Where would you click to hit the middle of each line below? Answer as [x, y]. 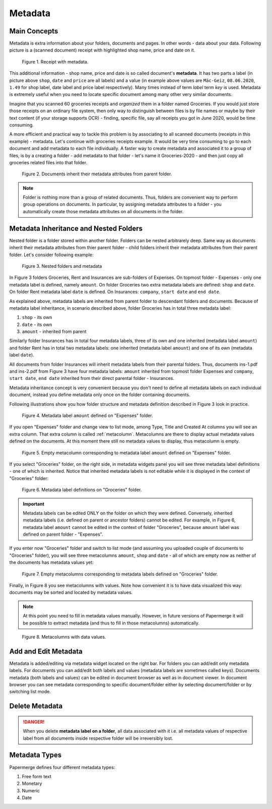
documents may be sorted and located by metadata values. [71, 592]
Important [34, 504]
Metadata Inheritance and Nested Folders [76, 228]
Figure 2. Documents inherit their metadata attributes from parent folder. [97, 174]
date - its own [37, 324]
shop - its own [37, 317]
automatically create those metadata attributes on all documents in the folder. [103, 211]
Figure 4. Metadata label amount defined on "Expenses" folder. [87, 415]
